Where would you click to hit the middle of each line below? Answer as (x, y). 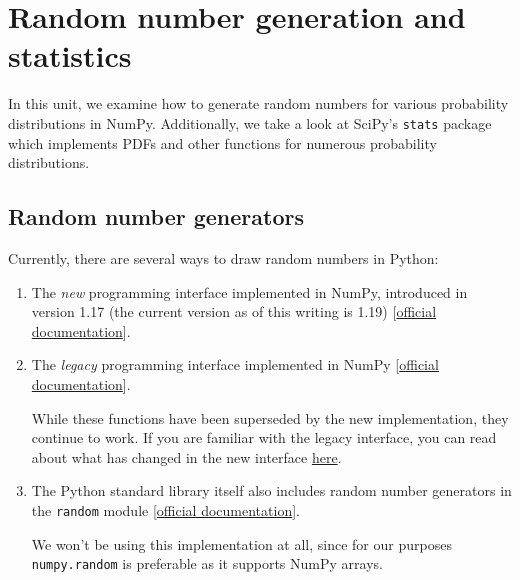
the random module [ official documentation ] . (165, 509)
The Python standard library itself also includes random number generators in (271, 490)
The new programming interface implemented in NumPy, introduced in (249, 291)
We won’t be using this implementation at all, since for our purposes (241, 543)
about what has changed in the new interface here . (186, 456)
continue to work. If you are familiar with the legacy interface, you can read (264, 437)
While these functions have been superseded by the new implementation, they (270, 417)
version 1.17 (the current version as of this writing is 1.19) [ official (234, 311)
